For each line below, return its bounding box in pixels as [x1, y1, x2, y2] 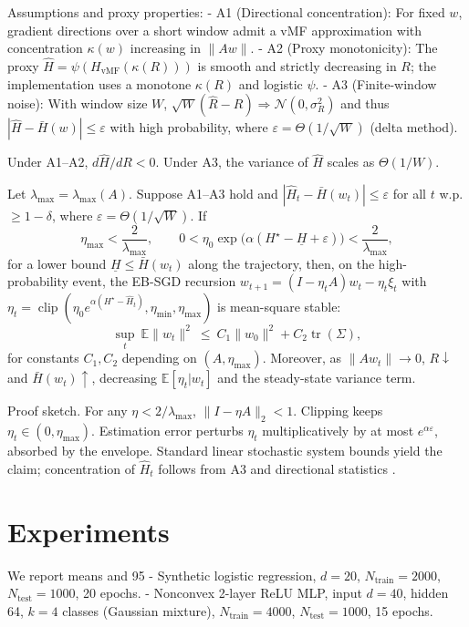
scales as [327, 152, 375, 171]
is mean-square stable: [217, 297, 341, 316]
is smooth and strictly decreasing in [197, 57, 397, 75]
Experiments [7, 512, 170, 550]
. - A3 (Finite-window [315, 74, 437, 93]
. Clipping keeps [293, 401, 383, 420]
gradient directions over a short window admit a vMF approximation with [7, 20, 422, 39]
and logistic [238, 74, 303, 93]
